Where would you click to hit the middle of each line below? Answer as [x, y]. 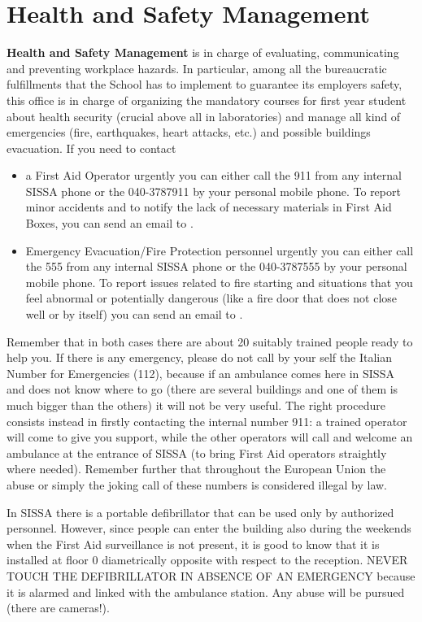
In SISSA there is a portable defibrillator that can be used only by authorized [200, 512]
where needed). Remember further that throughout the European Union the [196, 469]
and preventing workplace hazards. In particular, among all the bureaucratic [197, 68]
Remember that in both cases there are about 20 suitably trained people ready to [210, 341]
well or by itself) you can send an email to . [134, 314]
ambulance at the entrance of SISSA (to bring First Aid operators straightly [197, 452]
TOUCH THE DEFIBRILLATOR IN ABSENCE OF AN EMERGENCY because [211, 575]
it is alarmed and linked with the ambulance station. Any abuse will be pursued [206, 592]
